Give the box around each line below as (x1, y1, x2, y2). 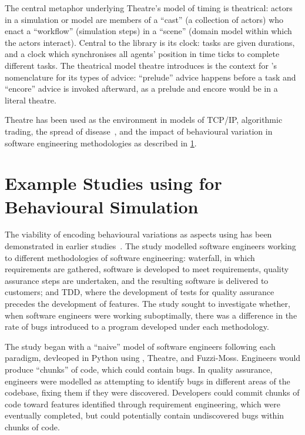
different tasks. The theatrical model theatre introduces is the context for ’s (5, 59, 277, 71)
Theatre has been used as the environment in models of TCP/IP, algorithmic (5, 113, 283, 126)
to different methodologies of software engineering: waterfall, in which (5, 251, 255, 263)
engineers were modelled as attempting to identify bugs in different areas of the (5, 374, 290, 387)
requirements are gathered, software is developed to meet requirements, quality (5, 263, 289, 275)
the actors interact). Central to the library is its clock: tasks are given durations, (5, 36, 295, 48)
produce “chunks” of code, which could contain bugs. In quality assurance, (5, 363, 273, 375)
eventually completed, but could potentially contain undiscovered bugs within (5, 409, 284, 421)
